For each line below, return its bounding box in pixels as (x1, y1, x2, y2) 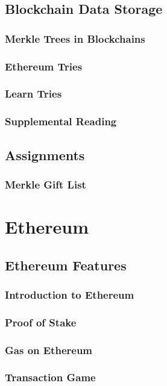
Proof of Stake (5, 314, 77, 329)
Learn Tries (5, 86, 62, 101)
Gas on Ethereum (5, 342, 93, 357)
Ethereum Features (5, 255, 127, 274)
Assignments (5, 145, 85, 164)
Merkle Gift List (5, 176, 86, 191)
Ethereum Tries (5, 58, 83, 73)
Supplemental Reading (5, 114, 117, 129)
